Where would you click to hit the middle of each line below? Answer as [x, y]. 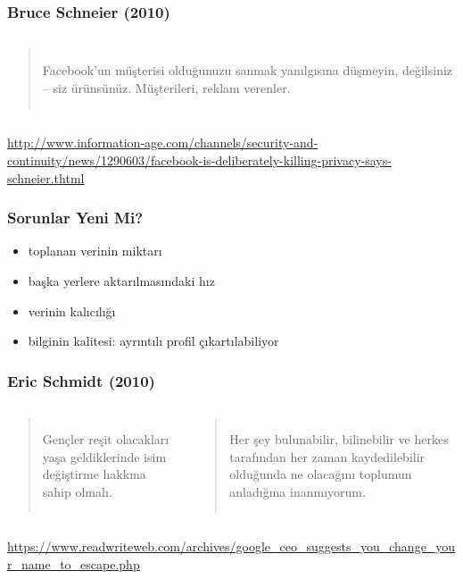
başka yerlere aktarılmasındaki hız [121, 281]
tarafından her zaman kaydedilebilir [327, 456]
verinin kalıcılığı [72, 310]
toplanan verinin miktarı [95, 251]
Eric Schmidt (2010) [81, 380]
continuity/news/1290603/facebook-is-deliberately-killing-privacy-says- [199, 160]
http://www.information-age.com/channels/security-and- [163, 143]
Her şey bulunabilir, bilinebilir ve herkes [339, 439]
